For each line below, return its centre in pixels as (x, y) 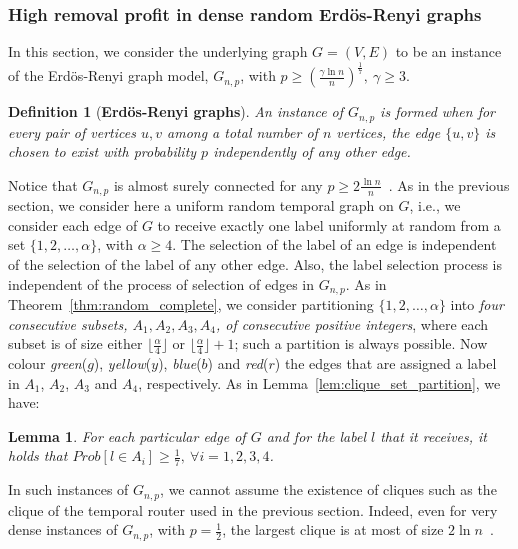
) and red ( (238, 363)
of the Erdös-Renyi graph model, (108, 75)
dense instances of (63, 529)
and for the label (316, 435)
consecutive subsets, (68, 323)
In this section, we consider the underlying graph (158, 51)
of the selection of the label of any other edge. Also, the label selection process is (255, 264)
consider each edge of (73, 224)
